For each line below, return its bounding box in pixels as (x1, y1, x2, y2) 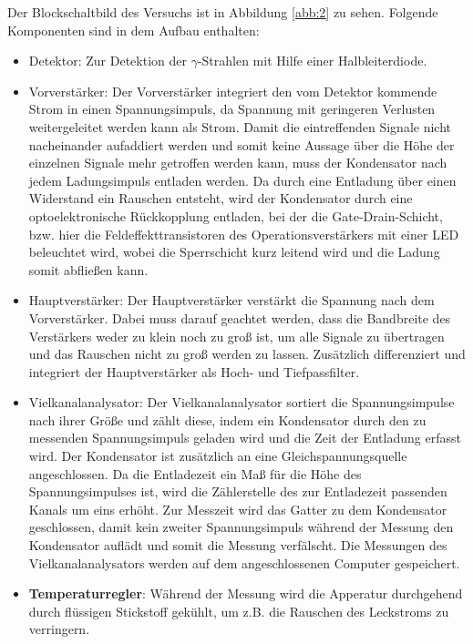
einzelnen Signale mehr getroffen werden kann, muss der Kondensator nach (28, 153, 447, 172)
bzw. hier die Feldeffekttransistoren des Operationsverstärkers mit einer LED (28, 224, 459, 243)
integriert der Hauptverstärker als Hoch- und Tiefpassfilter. (28, 362, 360, 381)
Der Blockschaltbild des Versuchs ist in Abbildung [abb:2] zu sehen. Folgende (7, 3, 438, 21)
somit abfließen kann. (28, 260, 149, 279)
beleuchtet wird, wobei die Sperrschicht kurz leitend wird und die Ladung (28, 242, 440, 261)
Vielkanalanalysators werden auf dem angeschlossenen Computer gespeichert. (28, 553, 460, 572)
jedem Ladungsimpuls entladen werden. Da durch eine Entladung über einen (28, 170, 457, 189)
